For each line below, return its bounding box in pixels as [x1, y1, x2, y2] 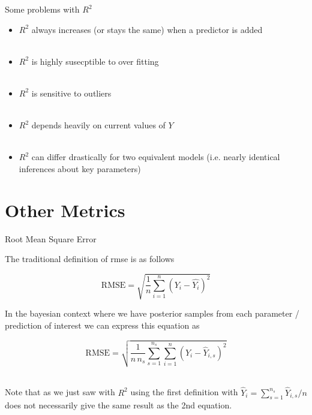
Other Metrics [5, 197, 125, 222]
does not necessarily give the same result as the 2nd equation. [5, 399, 232, 411]
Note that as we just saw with [5, 386, 115, 398]
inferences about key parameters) [19, 162, 141, 175]
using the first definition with [130, 386, 238, 398]
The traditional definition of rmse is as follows [5, 252, 175, 265]
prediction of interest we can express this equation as [5, 318, 200, 331]
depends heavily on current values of [31, 119, 166, 131]
